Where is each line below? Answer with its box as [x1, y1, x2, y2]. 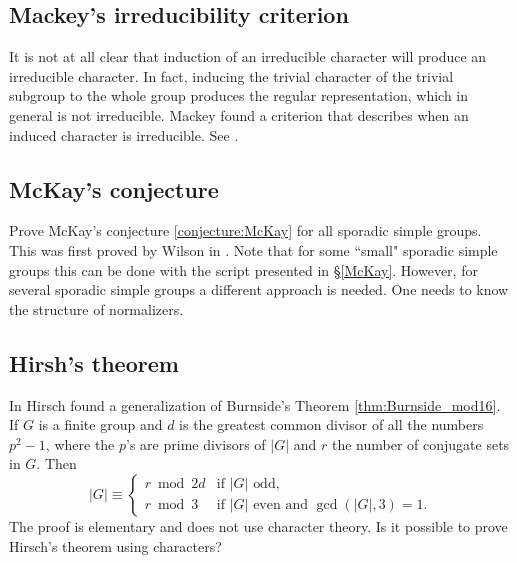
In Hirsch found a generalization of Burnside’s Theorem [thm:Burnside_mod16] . [9, 394, 501, 415]
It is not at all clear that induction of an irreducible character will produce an [9, 46, 487, 67]
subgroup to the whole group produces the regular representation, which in [9, 85, 469, 106]
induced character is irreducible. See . [9, 124, 239, 145]
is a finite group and [38, 414, 163, 435]
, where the [45, 433, 115, 454]
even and [253, 498, 308, 513]
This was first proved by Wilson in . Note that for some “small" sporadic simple [9, 239, 498, 260]
